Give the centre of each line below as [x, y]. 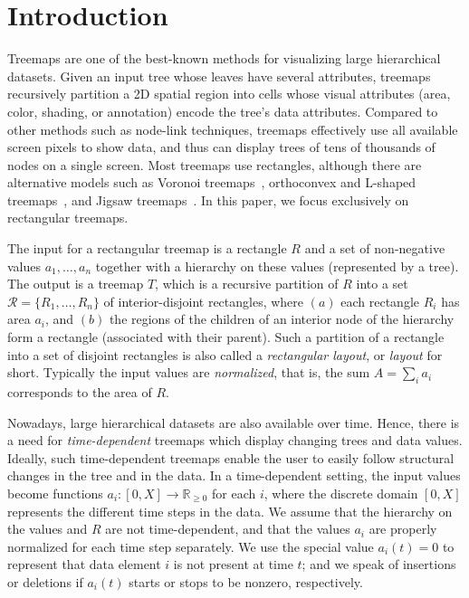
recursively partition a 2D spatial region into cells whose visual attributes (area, [229, 94]
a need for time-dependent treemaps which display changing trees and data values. [235, 440]
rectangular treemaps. [68, 218]
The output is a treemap [76, 284]
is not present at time [233, 564]
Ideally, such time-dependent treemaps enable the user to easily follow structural [231, 457]
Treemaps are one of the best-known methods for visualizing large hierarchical [224, 58]
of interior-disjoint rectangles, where [204, 301]
